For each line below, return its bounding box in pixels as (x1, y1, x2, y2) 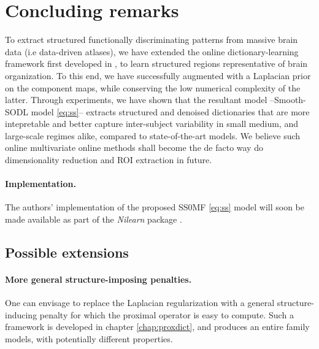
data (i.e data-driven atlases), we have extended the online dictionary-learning (5, 45, 299, 58)
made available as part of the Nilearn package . (5, 213, 182, 226)
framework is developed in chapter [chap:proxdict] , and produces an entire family (5, 320, 310, 333)
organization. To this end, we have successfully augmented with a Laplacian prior (5, 69, 311, 82)
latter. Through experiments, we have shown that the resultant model (5, 93, 267, 106)
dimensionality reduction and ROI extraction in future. (5, 153, 212, 166)
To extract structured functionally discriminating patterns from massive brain (5, 33, 298, 46)
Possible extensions (5, 243, 129, 262)
